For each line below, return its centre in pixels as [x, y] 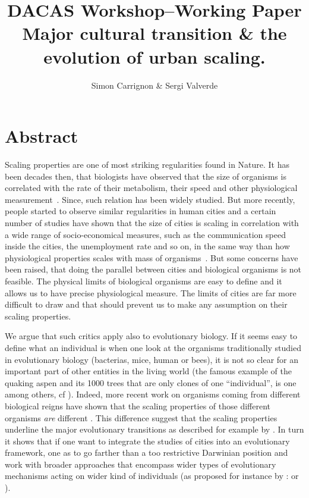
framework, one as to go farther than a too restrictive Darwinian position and [146, 452]
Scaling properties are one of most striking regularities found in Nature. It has [147, 165]
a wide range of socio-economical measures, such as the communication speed [145, 234]
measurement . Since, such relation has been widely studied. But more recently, [150, 199]
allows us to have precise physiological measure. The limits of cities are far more [151, 292]
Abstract [42, 136]
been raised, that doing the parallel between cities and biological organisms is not [153, 269]
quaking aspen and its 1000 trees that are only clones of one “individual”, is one [151, 382]
